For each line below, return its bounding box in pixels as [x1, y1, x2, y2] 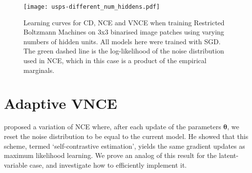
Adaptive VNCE [4, 93, 117, 113]
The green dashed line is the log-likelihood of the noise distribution [23, 46, 224, 56]
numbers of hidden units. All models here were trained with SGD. [23, 36, 221, 46]
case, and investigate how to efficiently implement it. [29, 159, 187, 170]
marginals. [23, 65, 55, 75]
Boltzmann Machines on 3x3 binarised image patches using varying [23, 27, 224, 37]
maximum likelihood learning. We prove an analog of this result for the [4, 150, 217, 160]
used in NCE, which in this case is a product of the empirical [23, 55, 207, 66]
